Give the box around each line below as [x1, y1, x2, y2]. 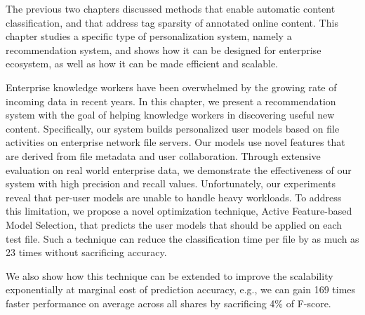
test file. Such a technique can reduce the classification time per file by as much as [6, 231, 359, 246]
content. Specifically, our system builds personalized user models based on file [6, 121, 340, 135]
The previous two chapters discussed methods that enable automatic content [6, 1, 336, 15]
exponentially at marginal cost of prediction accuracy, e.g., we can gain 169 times [6, 282, 356, 297]
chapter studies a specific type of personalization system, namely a [6, 29, 292, 43]
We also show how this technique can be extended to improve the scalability [6, 268, 333, 283]
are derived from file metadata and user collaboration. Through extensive [6, 148, 321, 163]
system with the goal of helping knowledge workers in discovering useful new [6, 107, 335, 122]
